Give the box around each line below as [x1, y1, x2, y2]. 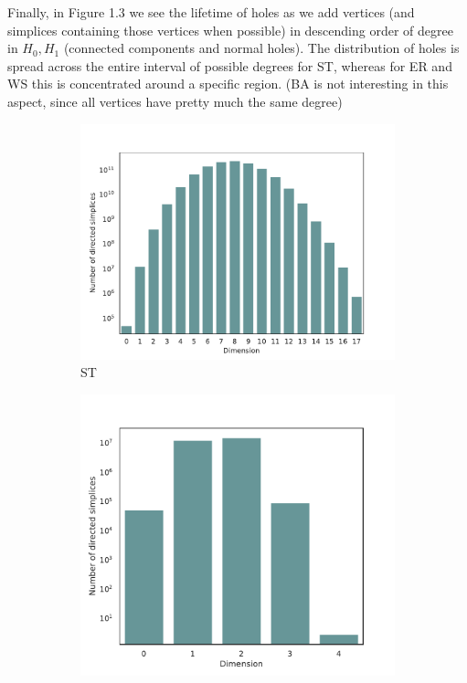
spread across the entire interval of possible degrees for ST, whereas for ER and [7, 56, 452, 75]
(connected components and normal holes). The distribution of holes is [63, 38, 460, 58]
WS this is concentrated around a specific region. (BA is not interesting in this [7, 74, 449, 93]
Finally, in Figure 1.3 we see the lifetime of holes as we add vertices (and [7, 3, 415, 21]
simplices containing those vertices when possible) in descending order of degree [7, 20, 453, 39]
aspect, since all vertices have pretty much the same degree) [7, 91, 343, 110]
